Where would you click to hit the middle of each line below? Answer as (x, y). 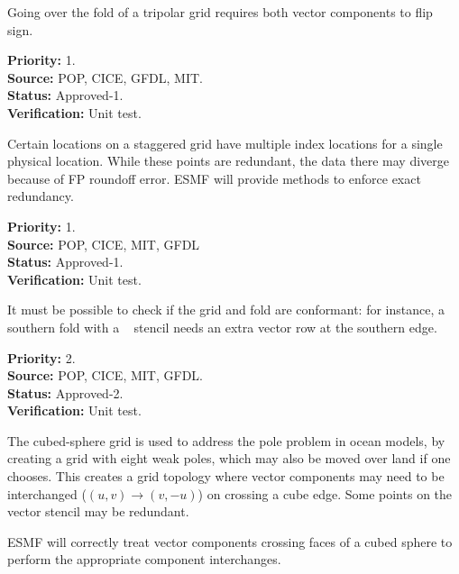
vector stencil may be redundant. (98, 511)
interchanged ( (47, 493)
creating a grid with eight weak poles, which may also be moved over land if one (229, 458)
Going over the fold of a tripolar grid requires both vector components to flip (220, 12)
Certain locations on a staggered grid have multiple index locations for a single (225, 143)
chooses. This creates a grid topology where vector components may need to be (226, 476)
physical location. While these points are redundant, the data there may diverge (229, 161)
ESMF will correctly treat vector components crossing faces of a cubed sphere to (230, 541)
